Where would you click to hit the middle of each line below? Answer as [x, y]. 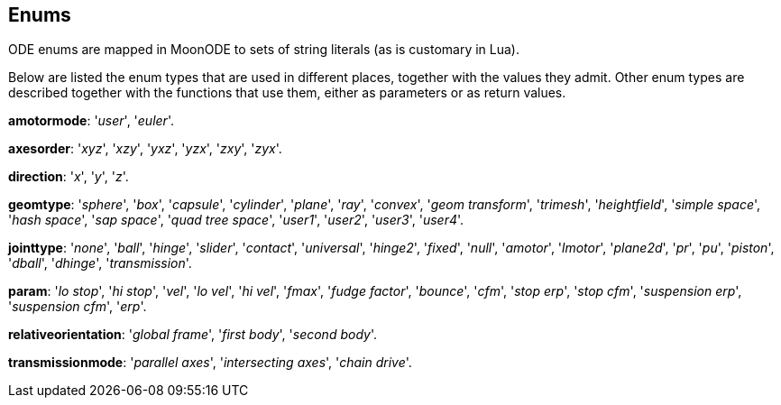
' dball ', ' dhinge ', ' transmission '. [100, 263]
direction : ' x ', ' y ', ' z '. [69, 177]
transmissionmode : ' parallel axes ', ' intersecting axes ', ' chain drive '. [210, 363]
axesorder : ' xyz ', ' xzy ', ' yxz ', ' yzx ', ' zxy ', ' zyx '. [145, 149]
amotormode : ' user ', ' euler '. [91, 121]
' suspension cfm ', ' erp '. [78, 307]
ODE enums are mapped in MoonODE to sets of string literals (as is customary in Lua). [264, 50]
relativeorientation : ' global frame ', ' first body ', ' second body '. [193, 335]
